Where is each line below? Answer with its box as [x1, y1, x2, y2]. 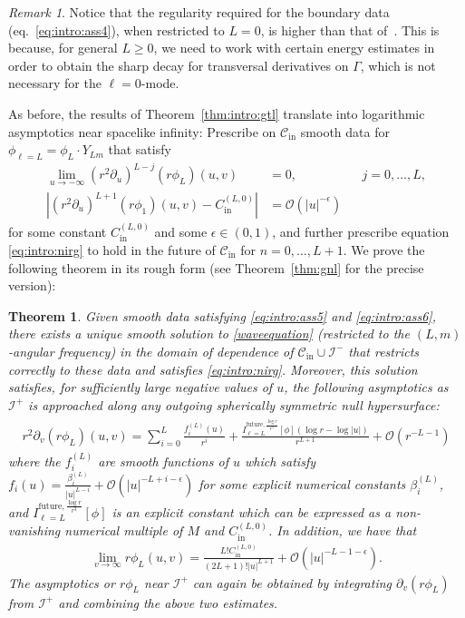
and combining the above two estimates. [58, 593, 278, 612]
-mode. [140, 74, 179, 93]
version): [8, 276, 56, 295]
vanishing [8, 521, 61, 540]
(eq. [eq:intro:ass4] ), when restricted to [8, 20, 225, 39]
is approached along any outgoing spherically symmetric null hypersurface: [28, 395, 440, 414]
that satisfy [108, 140, 171, 159]
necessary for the [8, 74, 102, 93]
